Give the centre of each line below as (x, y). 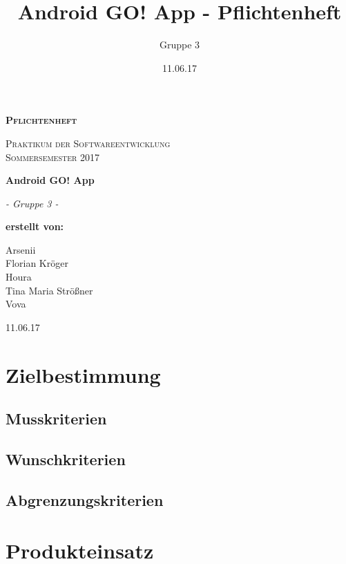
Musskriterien (56, 419)
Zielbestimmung (83, 374)
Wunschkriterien (66, 459)
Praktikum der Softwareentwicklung (88, 143)
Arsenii (21, 249)
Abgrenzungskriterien (85, 499)
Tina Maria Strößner (49, 290)
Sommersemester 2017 (53, 157)
